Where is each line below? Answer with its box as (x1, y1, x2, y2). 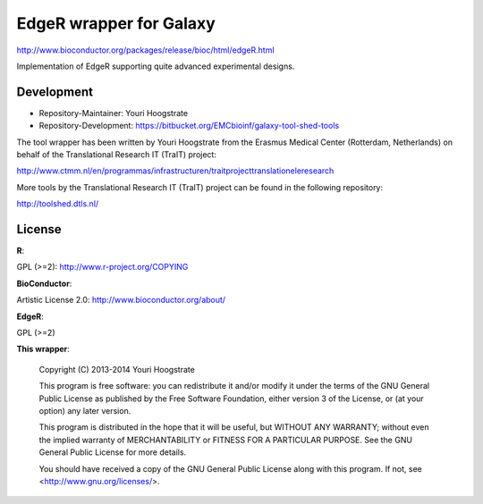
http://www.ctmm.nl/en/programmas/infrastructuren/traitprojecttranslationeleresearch (16, 165, 335, 176)
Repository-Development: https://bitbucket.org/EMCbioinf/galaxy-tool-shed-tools (38, 121, 340, 131)
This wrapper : (16, 344, 71, 355)
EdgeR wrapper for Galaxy (16, 13, 216, 33)
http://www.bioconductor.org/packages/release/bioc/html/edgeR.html (16, 45, 275, 55)
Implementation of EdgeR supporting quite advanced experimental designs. (16, 61, 295, 71)
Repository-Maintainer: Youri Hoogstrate (38, 107, 188, 118)
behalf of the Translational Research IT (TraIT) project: (16, 149, 216, 160)
